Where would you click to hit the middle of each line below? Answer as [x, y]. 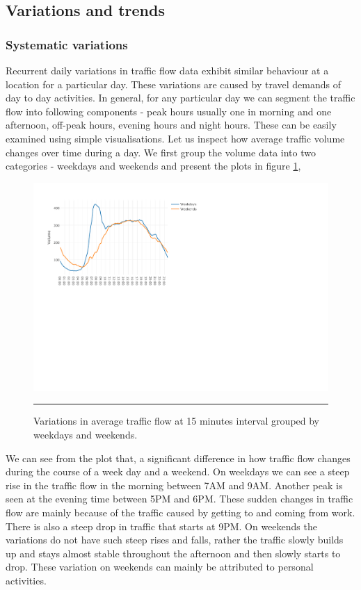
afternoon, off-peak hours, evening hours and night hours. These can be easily [171, 125]
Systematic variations [67, 44]
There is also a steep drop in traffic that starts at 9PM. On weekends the [161, 526]
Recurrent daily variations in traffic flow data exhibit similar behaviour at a [167, 70]
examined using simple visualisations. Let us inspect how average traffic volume [175, 138]
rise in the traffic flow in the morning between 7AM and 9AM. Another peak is [174, 485]
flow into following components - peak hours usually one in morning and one [169, 111]
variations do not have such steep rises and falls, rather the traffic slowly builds [175, 540]
